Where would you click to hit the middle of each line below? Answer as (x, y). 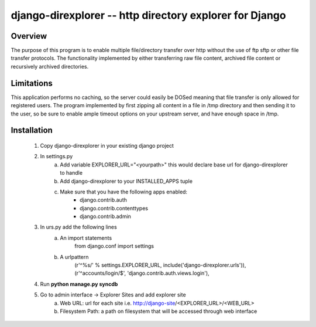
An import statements (86, 238)
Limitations (32, 83)
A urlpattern (74, 257)
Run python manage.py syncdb (79, 284)
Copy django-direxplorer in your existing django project (107, 145)
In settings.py (56, 156)
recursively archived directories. (50, 66)
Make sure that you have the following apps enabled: (123, 192)
